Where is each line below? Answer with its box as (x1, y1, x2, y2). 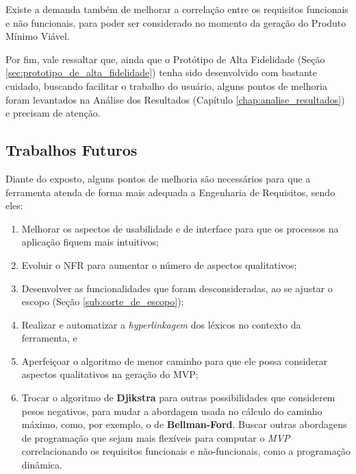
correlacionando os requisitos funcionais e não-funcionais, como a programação (21, 444, 351, 458)
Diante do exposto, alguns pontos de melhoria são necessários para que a (5, 171, 311, 185)
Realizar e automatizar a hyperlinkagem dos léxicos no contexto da (21, 317, 301, 331)
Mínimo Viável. (5, 29, 70, 43)
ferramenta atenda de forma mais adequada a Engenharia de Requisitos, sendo (5, 185, 335, 199)
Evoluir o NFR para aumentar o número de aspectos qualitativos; (21, 257, 297, 272)
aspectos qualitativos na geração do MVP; (21, 367, 199, 381)
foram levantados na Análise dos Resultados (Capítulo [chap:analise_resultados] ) (5, 92, 345, 106)
